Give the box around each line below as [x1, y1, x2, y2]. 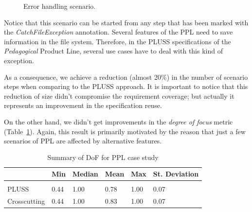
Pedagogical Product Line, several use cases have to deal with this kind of [4, 46, 223, 56]
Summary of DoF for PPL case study [47, 152, 159, 162]
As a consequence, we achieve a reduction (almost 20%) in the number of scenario [4, 71, 248, 82]
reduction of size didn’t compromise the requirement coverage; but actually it [4, 90, 234, 101]
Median [72, 169, 98, 179]
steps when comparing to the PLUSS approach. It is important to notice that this [4, 81, 248, 91]
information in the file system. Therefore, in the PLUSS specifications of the [4, 36, 231, 46]
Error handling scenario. [23, 1, 96, 11]
